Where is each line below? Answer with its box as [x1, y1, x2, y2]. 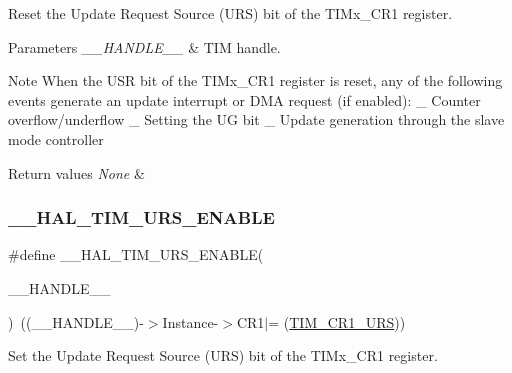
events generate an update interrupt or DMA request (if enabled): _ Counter [8, 89, 481, 110]
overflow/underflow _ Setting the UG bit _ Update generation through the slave [8, 109, 505, 130]
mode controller [8, 128, 104, 149]
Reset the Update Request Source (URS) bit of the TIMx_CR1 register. [8, 3, 453, 23]
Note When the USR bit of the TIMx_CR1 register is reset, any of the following [8, 70, 503, 91]
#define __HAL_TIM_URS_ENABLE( [8, 244, 264, 265]
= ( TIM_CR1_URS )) [268, 311, 406, 332]
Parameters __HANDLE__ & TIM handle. [8, 36, 281, 57]
